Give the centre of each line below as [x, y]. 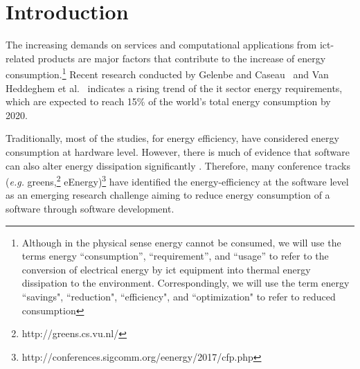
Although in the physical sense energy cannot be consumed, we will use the [181, 242]
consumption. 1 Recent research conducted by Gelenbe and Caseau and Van [167, 73]
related [20, 58]
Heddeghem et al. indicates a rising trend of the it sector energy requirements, [174, 88]
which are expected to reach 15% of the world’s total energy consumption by [168, 101]
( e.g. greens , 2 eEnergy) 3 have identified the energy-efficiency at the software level [177, 180]
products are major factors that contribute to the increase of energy [182, 58]
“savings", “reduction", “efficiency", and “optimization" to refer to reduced [179, 296]
